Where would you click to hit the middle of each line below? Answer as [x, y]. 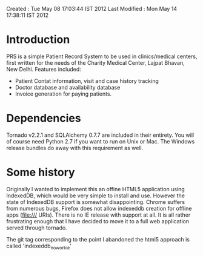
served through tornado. [37, 228]
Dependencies [44, 118]
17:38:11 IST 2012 [28, 15]
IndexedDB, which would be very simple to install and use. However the [95, 195]
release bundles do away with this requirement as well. [75, 148]
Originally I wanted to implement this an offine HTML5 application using [95, 189]
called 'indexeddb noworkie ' [39, 246]
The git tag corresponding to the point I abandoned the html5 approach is [98, 239]
